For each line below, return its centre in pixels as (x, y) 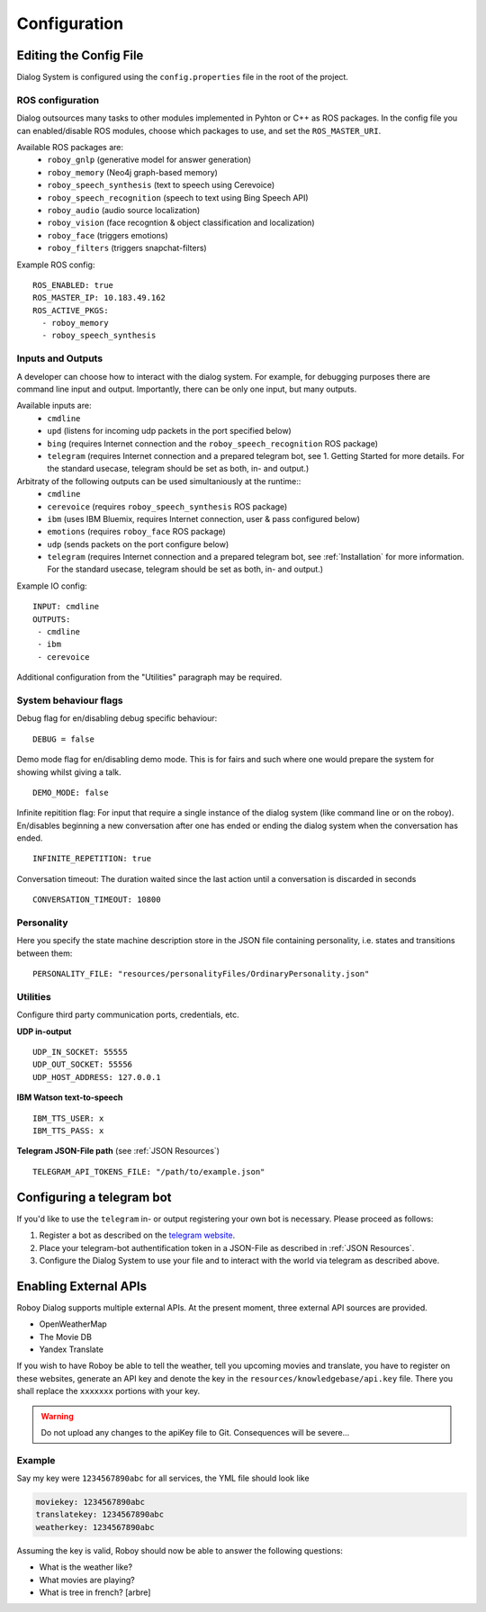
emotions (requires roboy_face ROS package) (137, 532)
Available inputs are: (54, 406)
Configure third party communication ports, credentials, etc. (128, 1015)
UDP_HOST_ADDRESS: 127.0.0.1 (97, 1077)
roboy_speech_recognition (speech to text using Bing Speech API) (178, 197)
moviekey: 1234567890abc (90, 1502)
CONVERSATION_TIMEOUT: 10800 (97, 900)
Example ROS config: (56, 265)
